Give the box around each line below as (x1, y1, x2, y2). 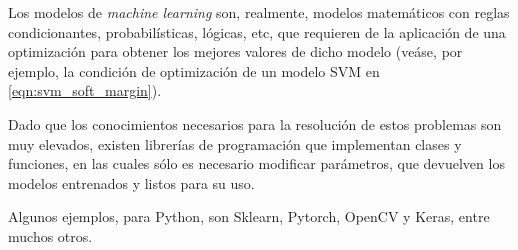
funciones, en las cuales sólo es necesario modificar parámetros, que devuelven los (8, 153, 505, 174)
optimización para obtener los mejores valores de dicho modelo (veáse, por (8, 41, 463, 62)
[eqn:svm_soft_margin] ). (8, 80, 162, 101)
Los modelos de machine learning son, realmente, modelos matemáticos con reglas (8, 2, 510, 22)
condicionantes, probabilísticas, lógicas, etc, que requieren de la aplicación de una (8, 21, 506, 42)
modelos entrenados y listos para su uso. (8, 172, 255, 193)
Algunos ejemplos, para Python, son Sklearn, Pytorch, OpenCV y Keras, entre (8, 206, 490, 227)
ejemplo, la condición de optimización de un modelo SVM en (8, 60, 380, 81)
